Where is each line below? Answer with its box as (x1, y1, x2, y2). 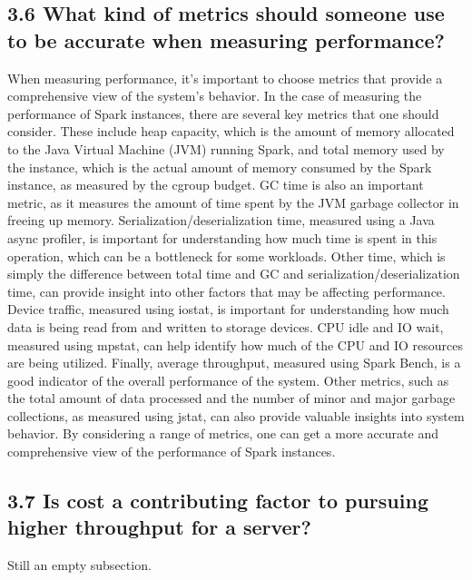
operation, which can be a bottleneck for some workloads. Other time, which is (7, 246, 446, 265)
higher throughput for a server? (7, 513, 311, 541)
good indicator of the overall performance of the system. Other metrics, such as (7, 370, 449, 389)
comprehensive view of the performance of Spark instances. (7, 442, 336, 461)
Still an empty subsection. (7, 555, 152, 575)
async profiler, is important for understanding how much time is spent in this (7, 228, 438, 247)
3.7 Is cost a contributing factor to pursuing (7, 487, 428, 515)
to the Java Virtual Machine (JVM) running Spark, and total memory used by (7, 139, 445, 158)
